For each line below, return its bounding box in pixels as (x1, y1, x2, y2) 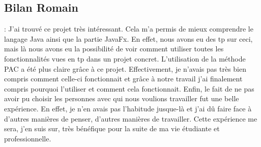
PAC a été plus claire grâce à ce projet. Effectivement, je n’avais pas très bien (4, 63, 246, 74)
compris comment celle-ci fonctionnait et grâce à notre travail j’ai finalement (4, 73, 243, 84)
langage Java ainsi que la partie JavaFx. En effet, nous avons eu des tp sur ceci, (4, 33, 253, 44)
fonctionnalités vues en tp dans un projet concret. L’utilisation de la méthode (4, 53, 246, 64)
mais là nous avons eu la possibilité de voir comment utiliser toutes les (4, 43, 224, 54)
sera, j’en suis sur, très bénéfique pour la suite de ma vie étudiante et (4, 123, 220, 134)
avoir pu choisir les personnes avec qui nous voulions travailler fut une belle (4, 93, 239, 104)
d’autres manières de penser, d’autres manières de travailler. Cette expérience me (4, 113, 257, 124)
